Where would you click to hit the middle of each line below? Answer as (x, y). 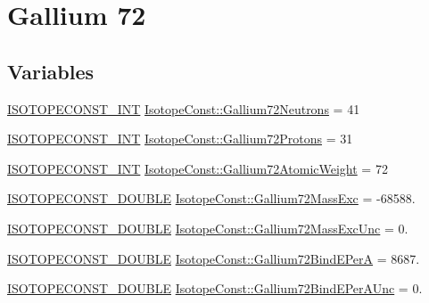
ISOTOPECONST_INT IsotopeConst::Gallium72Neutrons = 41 (184, 108)
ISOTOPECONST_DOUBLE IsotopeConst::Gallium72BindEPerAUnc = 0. (215, 288)
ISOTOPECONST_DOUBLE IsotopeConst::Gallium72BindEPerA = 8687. (214, 258)
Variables (51, 71)
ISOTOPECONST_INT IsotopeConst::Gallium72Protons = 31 (180, 139)
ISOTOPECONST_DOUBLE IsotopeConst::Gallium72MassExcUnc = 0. (208, 228)
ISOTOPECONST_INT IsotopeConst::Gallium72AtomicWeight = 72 (198, 168)
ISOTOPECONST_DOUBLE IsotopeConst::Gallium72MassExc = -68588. (211, 198)
